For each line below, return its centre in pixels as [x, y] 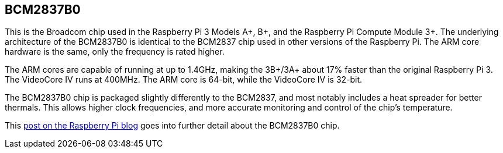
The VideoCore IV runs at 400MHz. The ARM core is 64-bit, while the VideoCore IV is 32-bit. [184, 80]
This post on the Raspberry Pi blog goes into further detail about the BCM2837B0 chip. [172, 126]
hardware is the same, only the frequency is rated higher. [115, 52]
